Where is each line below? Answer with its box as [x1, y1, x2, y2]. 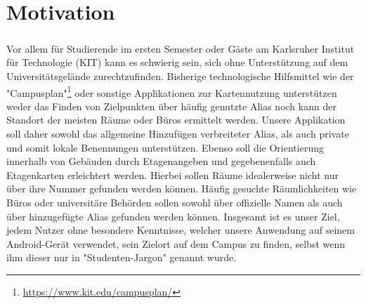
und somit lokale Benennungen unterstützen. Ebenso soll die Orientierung [6, 140, 324, 154]
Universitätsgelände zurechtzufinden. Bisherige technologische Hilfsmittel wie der [6, 68, 354, 83]
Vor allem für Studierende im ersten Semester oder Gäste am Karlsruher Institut [6, 41, 355, 55]
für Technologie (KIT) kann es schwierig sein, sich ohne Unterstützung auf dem [6, 55, 348, 70]
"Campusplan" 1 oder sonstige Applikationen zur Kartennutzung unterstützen [6, 83, 337, 100]
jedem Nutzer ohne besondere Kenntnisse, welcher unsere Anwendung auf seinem [6, 223, 355, 237]
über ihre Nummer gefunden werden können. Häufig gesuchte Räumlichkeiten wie [6, 181, 357, 196]
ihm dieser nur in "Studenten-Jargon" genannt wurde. [6, 250, 237, 265]
